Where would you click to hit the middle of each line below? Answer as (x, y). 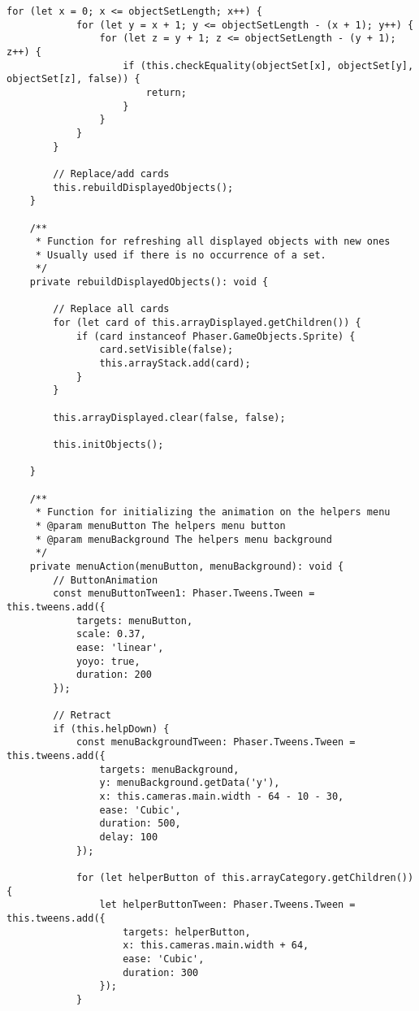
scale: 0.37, (111, 634)
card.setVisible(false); (166, 350)
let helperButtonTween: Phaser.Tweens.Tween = (227, 905)
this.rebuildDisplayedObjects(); (143, 187)
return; (166, 92)
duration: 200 (114, 675)
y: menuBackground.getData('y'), (190, 783)
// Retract (82, 716)
